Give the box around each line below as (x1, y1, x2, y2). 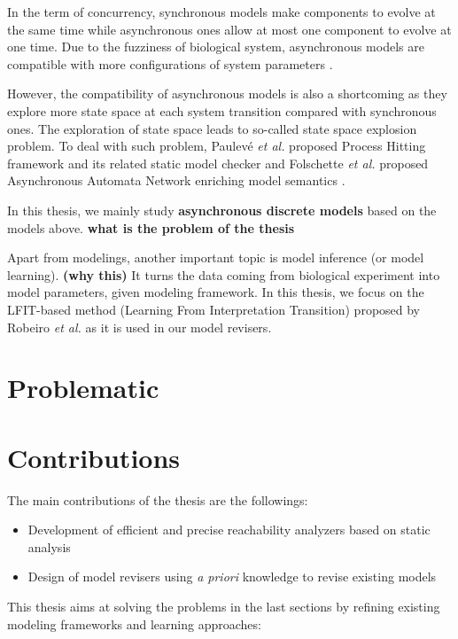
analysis (27, 537, 71, 556)
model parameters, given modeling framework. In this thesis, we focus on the (7, 283, 424, 301)
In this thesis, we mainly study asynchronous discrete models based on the (7, 200, 437, 219)
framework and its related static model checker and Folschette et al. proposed (7, 153, 429, 172)
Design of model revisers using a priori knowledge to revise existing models (27, 567, 437, 586)
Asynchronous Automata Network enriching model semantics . (7, 171, 345, 190)
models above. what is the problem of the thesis (7, 218, 295, 237)
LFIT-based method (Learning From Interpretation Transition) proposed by (7, 300, 421, 318)
